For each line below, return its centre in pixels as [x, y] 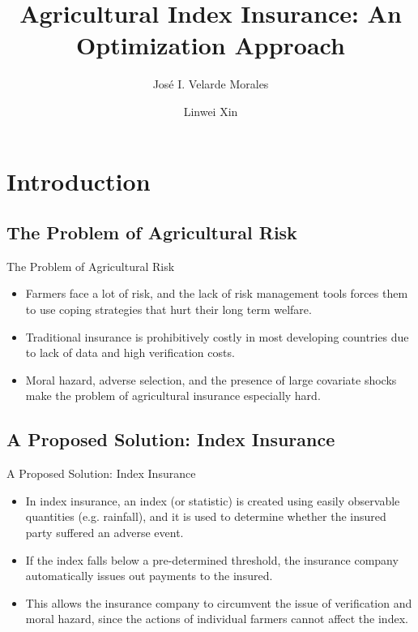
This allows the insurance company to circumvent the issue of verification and [219, 602]
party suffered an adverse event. [104, 533]
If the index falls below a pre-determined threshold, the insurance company [212, 559]
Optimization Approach [211, 45]
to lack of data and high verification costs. [130, 353]
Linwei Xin [211, 111]
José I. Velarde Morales [211, 84]
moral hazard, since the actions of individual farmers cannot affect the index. [217, 619]
